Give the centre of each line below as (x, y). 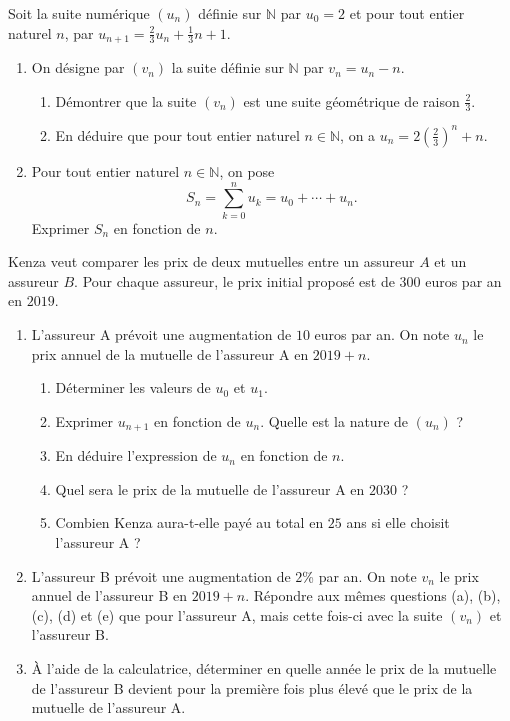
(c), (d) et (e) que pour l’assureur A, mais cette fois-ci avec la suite (237, 614)
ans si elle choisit (398, 522)
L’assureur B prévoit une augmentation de (161, 575)
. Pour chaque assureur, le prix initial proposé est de (234, 280)
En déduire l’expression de (136, 455)
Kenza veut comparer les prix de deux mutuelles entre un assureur (211, 261)
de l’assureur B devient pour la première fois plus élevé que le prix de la (252, 687)
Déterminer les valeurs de (133, 387)
